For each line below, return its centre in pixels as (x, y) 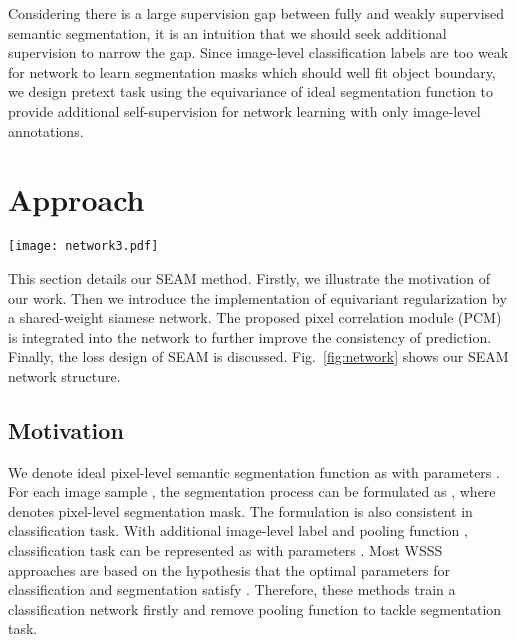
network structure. (64, 375)
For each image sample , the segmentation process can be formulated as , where (252, 491)
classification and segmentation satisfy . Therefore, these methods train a (232, 589)
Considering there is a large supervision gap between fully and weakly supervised (256, 13)
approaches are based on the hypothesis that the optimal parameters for (229, 569)
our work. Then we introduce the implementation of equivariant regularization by (257, 297)
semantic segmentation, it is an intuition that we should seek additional (227, 32)
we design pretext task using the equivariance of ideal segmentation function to (250, 91)
